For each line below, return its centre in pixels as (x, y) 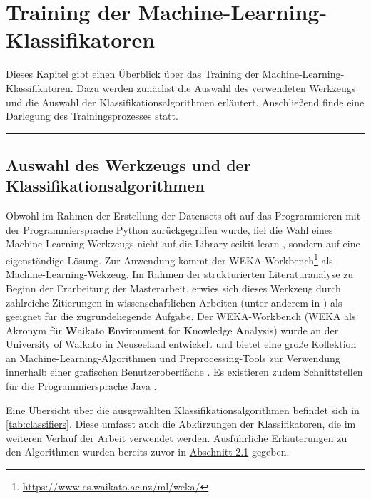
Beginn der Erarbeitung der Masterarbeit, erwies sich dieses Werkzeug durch (173, 288)
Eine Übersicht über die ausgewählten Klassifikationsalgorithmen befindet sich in (183, 410)
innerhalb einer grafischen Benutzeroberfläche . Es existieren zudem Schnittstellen (184, 372)
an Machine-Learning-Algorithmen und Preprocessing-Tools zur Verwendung (173, 357)
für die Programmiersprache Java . (81, 386)
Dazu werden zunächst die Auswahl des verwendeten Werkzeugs (216, 87)
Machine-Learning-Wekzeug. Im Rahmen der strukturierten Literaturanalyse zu (180, 274)
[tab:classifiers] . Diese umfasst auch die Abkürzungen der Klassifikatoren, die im (181, 424)
